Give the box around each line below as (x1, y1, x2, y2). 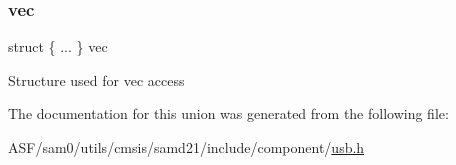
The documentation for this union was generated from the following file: (8, 103, 449, 124)
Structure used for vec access (8, 69, 185, 90)
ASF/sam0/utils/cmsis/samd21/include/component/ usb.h (8, 137, 365, 157)
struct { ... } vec (8, 36, 108, 57)
